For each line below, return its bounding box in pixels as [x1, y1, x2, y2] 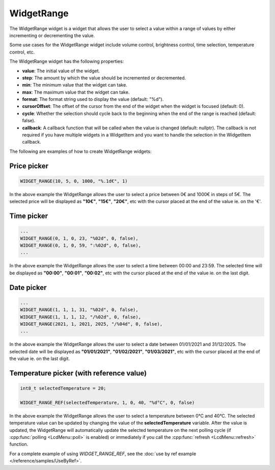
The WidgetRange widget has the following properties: [9, 59, 124, 65]
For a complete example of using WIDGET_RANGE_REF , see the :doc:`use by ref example [9, 451, 196, 457]
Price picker [9, 161, 48, 170]
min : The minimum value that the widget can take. [22, 82, 127, 88]
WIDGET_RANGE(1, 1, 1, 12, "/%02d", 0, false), [20, 314, 141, 320]
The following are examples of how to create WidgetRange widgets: [9, 148, 152, 154]
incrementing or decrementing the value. [9, 32, 95, 38]
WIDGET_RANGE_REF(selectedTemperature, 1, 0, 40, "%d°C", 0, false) [20, 400, 195, 405]
